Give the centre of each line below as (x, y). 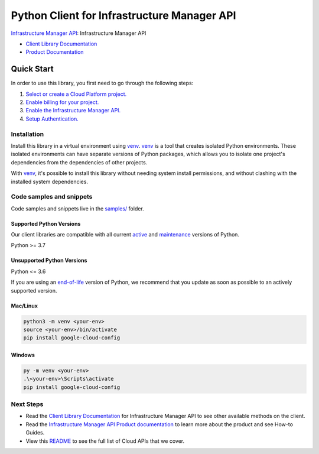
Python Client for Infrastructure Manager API (123, 15)
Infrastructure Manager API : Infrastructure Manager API (79, 33)
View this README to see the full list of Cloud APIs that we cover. (105, 441)
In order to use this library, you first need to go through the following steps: (102, 83)
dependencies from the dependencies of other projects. (79, 162)
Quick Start (32, 69)
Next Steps (27, 404)
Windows (23, 355)
